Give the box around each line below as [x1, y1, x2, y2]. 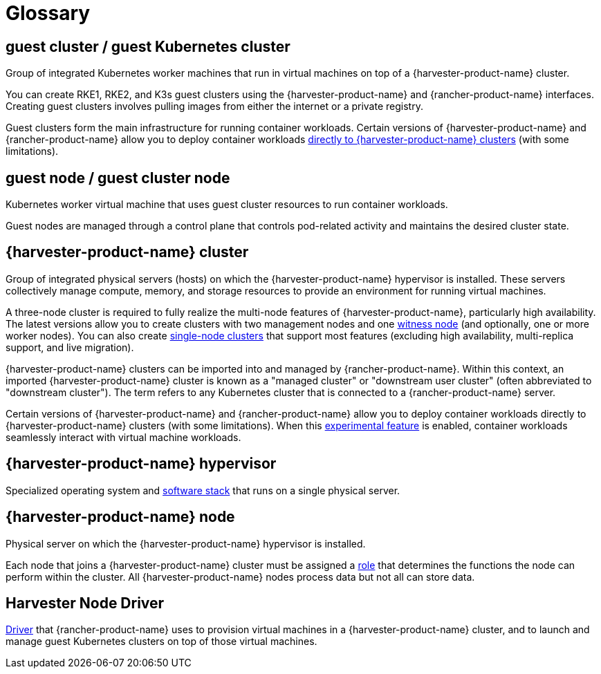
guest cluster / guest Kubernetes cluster [6, 37, 290, 55]
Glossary [6, 1, 91, 25]
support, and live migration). [6, 341, 134, 353]
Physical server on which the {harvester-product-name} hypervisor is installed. [6, 537, 366, 550]
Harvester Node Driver [6, 594, 165, 612]
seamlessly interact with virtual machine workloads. [6, 431, 241, 443]
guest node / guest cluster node [6, 169, 230, 187]
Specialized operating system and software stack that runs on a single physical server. [6, 484, 400, 496]
